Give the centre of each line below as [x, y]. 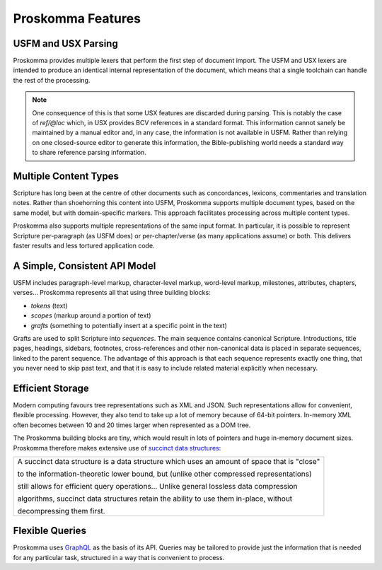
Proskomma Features [77, 18]
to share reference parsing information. [89, 153]
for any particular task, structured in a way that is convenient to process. [119, 557]
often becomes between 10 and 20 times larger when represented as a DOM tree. [132, 425]
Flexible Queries [50, 531]
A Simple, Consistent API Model [85, 266]
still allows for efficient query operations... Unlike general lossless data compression [157, 486]
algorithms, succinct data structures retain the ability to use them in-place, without [155, 499]
